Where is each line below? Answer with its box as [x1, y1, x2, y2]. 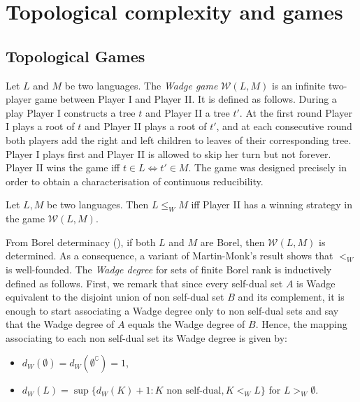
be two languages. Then [47, 197, 149, 212]
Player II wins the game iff [6, 160, 120, 175]
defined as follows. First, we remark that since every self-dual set [6, 275, 283, 290]
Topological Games [6, 45, 145, 66]
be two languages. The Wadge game [64, 78, 218, 92]
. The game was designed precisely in [188, 160, 347, 175]
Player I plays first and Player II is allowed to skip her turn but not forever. [6, 146, 331, 161]
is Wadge [296, 275, 336, 290]
